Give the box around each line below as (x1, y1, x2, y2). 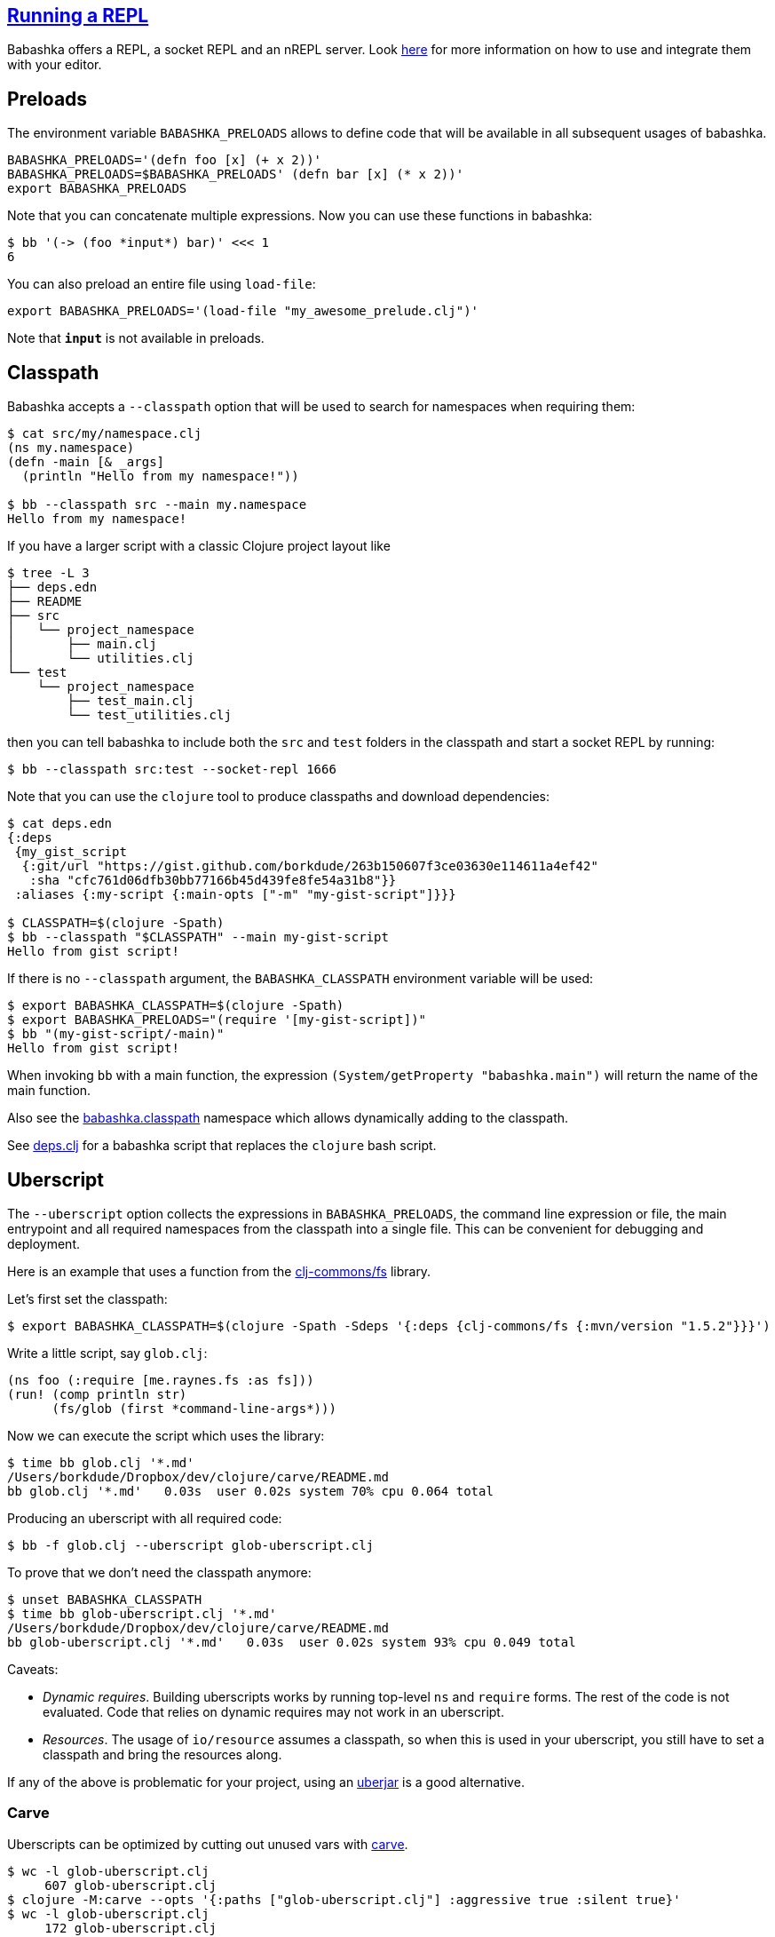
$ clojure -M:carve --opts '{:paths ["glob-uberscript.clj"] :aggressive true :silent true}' (7, 1892, 681, 1907)
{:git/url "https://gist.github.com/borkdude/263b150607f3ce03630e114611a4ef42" (21, 859, 598, 874)
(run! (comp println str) (7, 1386, 187, 1401)
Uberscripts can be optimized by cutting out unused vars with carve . (7, 1836, 408, 1852)
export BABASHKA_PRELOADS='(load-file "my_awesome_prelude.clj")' (7, 304, 479, 319)
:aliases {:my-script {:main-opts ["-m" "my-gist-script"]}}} (14, 887, 456, 902)
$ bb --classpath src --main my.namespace (7, 497, 307, 512)
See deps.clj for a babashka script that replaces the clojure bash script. (7, 1138, 437, 1154)
